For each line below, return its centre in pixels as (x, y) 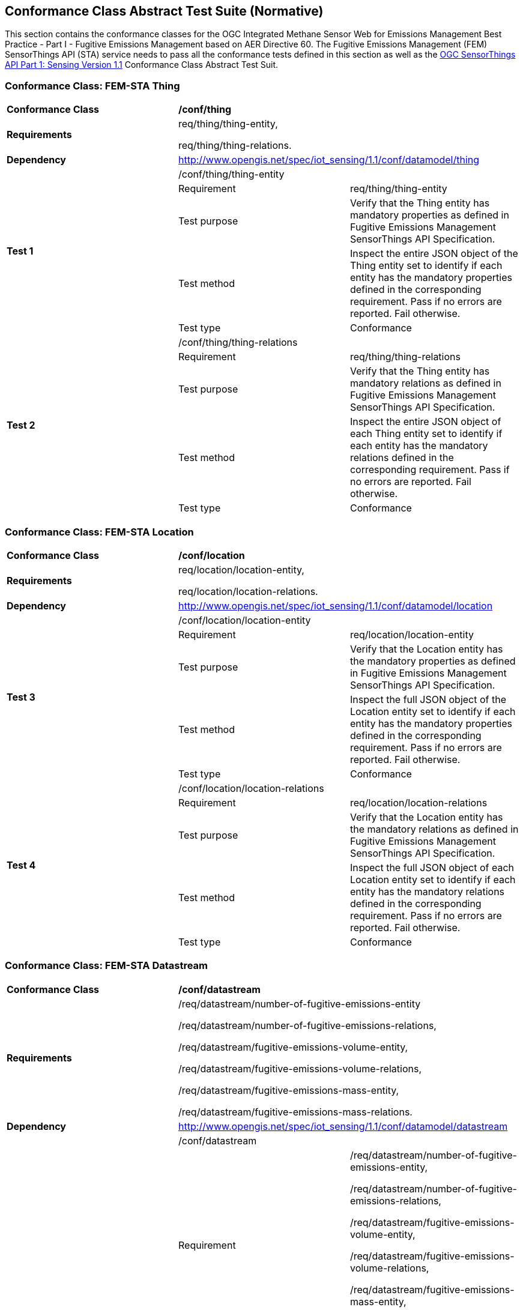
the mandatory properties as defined (433, 661)
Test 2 (21, 425)
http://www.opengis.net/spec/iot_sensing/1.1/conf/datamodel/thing (329, 160)
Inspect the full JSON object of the (428, 699)
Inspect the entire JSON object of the (434, 254)
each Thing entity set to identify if (426, 434)
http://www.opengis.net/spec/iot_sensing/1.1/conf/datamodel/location (335, 605)
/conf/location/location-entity (244, 620)
